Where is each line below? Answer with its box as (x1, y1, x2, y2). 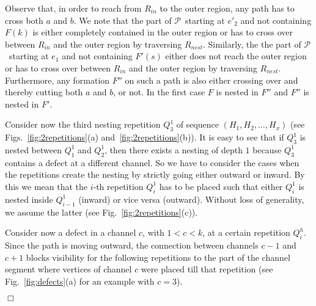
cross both (5, 13, 43, 26)
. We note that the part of (73, 13, 172, 26)
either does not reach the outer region (165, 49, 307, 62)
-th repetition (93, 180, 144, 192)
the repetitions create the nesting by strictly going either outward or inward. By (5, 168, 305, 181)
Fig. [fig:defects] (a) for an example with (5, 274, 155, 287)
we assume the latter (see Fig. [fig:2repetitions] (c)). (5, 205, 198, 218)
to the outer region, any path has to (160, 2, 295, 14)
